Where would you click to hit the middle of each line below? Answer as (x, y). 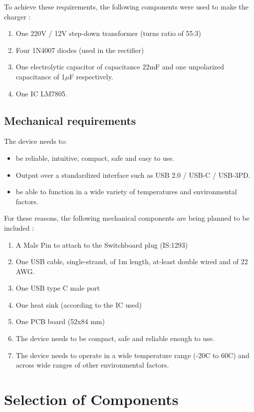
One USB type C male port (58, 288)
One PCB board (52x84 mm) (60, 321)
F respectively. (91, 76)
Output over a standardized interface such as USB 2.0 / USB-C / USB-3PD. (133, 175)
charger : (17, 16)
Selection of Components (91, 399)
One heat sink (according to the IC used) (79, 304)
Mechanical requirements (70, 120)
